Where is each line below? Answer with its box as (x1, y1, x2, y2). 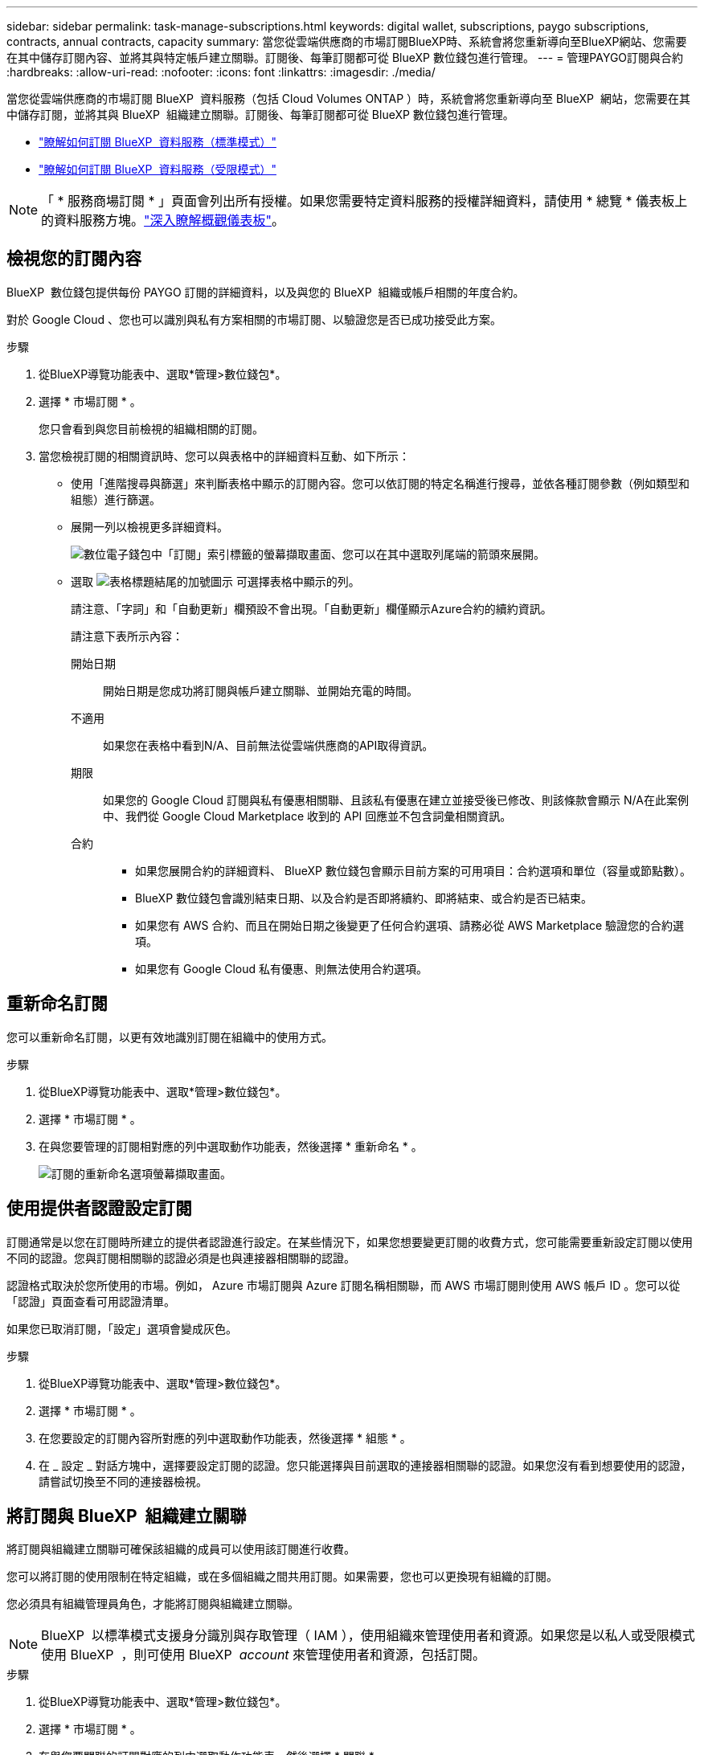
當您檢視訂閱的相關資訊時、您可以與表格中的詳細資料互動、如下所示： (39, 448, 410, 463)
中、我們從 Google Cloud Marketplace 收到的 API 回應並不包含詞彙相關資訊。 (103, 808, 512, 823)
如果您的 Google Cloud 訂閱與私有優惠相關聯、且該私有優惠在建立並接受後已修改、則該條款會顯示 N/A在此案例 (103, 792, 689, 807)
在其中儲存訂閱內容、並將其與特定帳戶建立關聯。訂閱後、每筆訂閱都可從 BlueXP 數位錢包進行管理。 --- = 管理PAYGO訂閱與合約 (6, 51, 684, 64)
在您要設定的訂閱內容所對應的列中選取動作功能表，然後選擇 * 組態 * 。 (39, 1430, 411, 1445)
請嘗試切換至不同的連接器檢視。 (39, 1474, 207, 1488)
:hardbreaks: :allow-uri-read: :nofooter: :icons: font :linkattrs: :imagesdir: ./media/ (6, 65, 436, 79)
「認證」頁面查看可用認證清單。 (6, 1294, 175, 1308)
